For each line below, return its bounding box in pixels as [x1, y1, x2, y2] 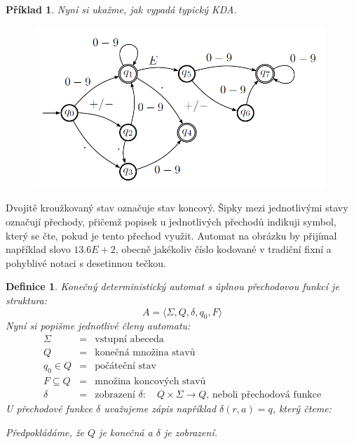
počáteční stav [95, 361, 156, 372]
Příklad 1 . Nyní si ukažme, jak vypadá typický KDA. [6, 2, 237, 16]
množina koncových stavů [95, 376, 206, 386]
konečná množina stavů [95, 348, 196, 358]
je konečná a [99, 424, 153, 439]
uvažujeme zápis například [104, 400, 217, 415]
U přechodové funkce [6, 400, 93, 415]
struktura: [6, 293, 48, 308]
